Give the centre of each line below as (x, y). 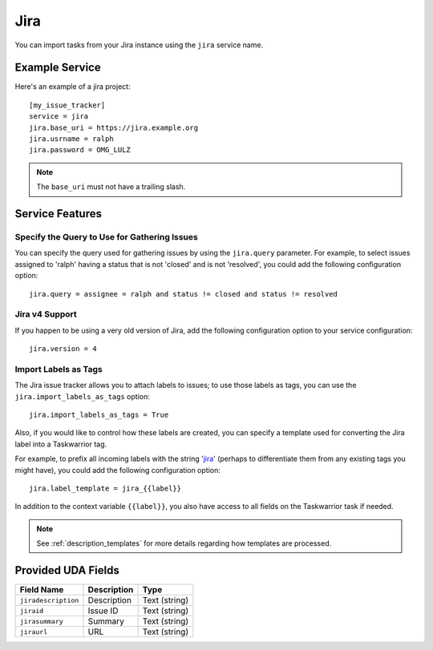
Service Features (58, 214)
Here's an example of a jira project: (73, 87)
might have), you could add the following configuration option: (117, 470)
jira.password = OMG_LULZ (80, 150)
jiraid (32, 610)
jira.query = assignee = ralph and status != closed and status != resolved (184, 294)
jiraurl (34, 632)
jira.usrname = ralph (71, 139)
